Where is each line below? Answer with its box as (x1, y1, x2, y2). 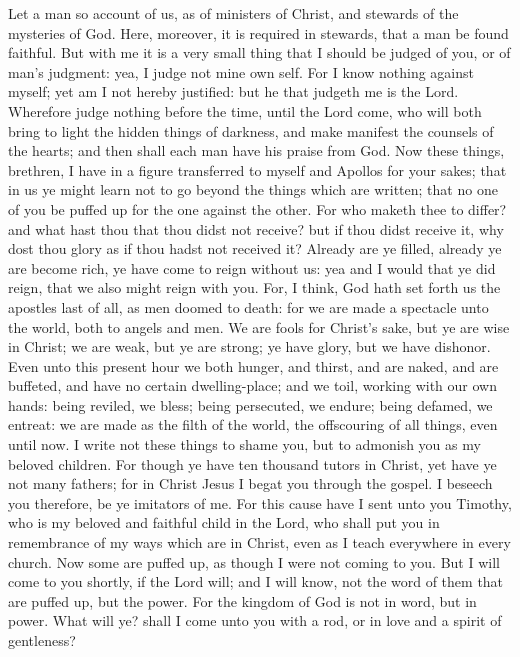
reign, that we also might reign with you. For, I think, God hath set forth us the (8, 277, 501, 298)
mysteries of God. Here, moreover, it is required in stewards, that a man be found (8, 22, 509, 43)
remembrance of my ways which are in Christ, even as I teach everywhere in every (8, 532, 511, 553)
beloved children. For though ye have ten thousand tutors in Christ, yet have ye (8, 453, 497, 474)
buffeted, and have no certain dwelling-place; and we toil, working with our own (8, 375, 497, 396)
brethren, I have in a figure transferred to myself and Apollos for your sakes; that (8, 159, 507, 180)
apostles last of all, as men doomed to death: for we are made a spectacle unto (8, 296, 489, 317)
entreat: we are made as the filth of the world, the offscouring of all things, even (8, 414, 498, 435)
